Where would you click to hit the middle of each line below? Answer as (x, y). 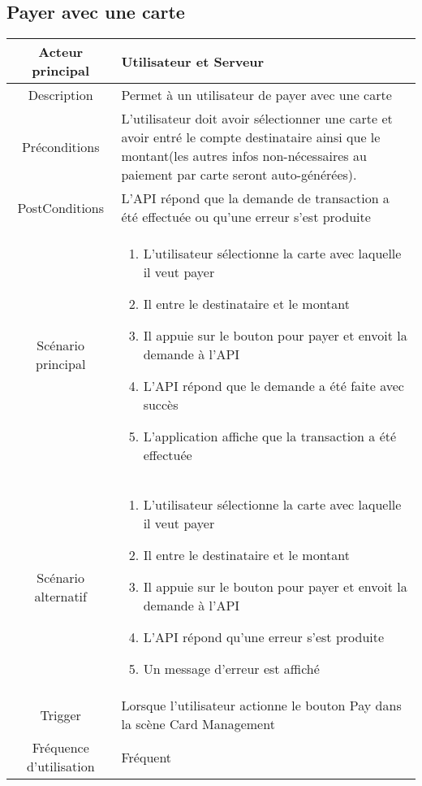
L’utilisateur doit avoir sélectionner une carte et (257, 119)
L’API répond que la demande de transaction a (255, 198)
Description (60, 95)
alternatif (60, 596)
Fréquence (60, 748)
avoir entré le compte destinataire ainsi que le (251, 137)
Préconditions (60, 146)
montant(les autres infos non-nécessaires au (244, 156)
